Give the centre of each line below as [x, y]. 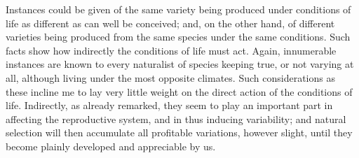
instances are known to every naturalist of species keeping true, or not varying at [180, 64]
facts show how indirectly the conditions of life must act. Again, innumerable [171, 50]
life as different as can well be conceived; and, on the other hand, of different [170, 23]
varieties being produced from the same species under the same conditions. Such [178, 37]
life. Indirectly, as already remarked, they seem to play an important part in [169, 105]
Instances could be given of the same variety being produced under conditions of [178, 9]
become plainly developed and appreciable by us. [111, 146]
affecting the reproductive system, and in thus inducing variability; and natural [176, 118]
